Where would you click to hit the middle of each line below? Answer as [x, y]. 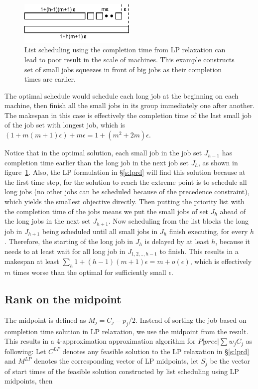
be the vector [230, 361]
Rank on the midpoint [63, 299]
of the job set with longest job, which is [65, 125]
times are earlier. [50, 79]
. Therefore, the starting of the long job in [69, 241]
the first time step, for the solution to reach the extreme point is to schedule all [126, 182]
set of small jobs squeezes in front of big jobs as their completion [123, 69]
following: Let [25, 351]
